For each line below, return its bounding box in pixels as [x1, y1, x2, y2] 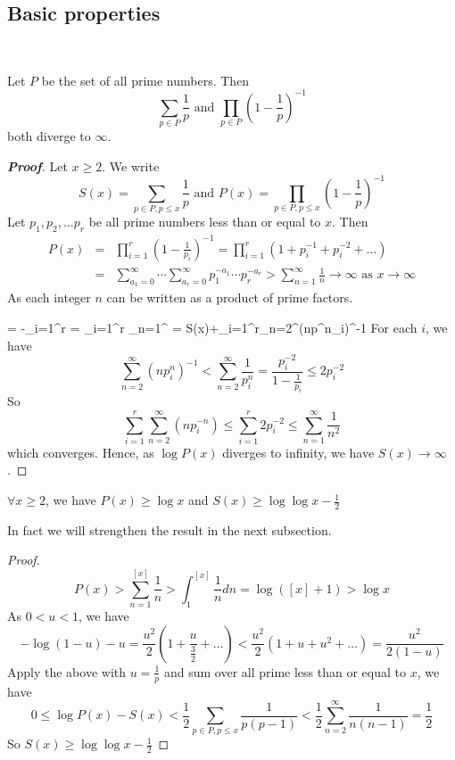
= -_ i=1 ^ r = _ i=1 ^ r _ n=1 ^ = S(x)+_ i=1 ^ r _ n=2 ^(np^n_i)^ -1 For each [7, 318, 418, 336]
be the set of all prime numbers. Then [41, 70, 250, 89]
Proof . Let [7, 156, 68, 175]
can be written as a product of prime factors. [106, 288, 353, 307]
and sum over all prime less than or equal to [163, 662, 406, 681]
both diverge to [7, 127, 91, 145]
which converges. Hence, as [7, 442, 154, 461]
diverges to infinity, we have [222, 442, 375, 461]
